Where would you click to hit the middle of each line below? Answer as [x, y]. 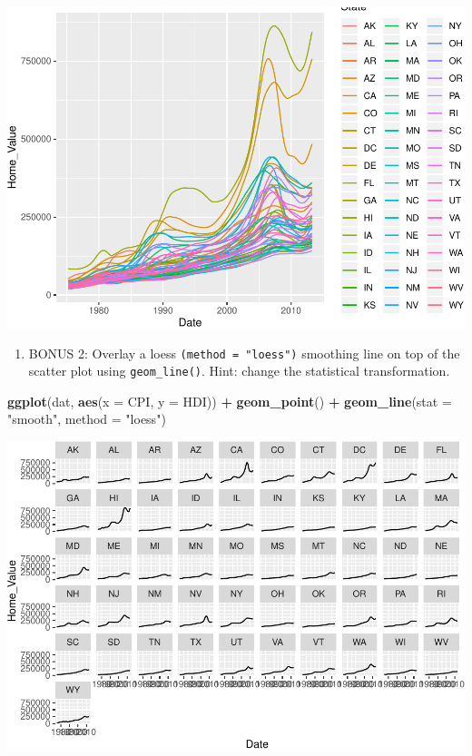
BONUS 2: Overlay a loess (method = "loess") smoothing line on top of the [244, 353]
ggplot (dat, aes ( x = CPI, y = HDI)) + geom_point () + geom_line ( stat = [230, 401]
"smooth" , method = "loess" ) [87, 419]
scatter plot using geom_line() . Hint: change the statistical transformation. [239, 371]
